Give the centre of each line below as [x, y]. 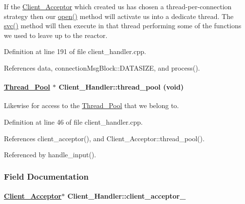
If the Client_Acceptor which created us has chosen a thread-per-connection [118, 6]
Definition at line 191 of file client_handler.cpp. [75, 51]
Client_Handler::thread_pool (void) [121, 87]
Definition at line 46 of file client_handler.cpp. [73, 121]
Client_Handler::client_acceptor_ [127, 196]
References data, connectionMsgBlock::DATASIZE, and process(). [102, 67]
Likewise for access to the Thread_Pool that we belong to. [92, 105]
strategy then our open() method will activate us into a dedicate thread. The [119, 16]
